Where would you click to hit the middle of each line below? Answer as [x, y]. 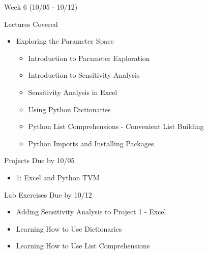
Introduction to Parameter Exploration [89, 58]
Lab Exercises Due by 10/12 [48, 194]
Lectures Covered [31, 24]
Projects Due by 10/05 [39, 160]
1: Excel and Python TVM [58, 177]
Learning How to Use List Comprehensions [83, 246]
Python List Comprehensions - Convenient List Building [116, 126]
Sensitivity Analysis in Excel [73, 92]
